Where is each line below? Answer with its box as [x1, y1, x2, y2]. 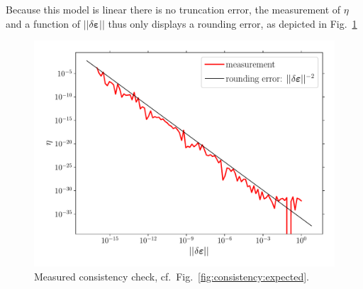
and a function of [6, 16, 81, 31]
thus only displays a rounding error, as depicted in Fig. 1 [108, 16, 357, 31]
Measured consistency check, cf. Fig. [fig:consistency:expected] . [34, 268, 309, 283]
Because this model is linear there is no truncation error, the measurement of [6, 2, 341, 16]
